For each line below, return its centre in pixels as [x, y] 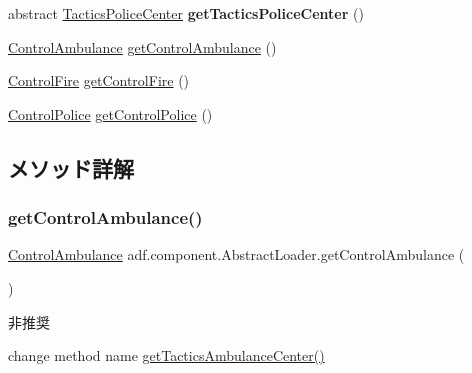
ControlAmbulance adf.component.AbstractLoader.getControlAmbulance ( [236, 254]
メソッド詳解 [71, 167]
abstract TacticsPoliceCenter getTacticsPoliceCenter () [186, 13]
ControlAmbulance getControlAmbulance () [142, 46]
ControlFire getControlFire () [99, 80]
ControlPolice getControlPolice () [110, 113]
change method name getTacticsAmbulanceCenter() [166, 355]
